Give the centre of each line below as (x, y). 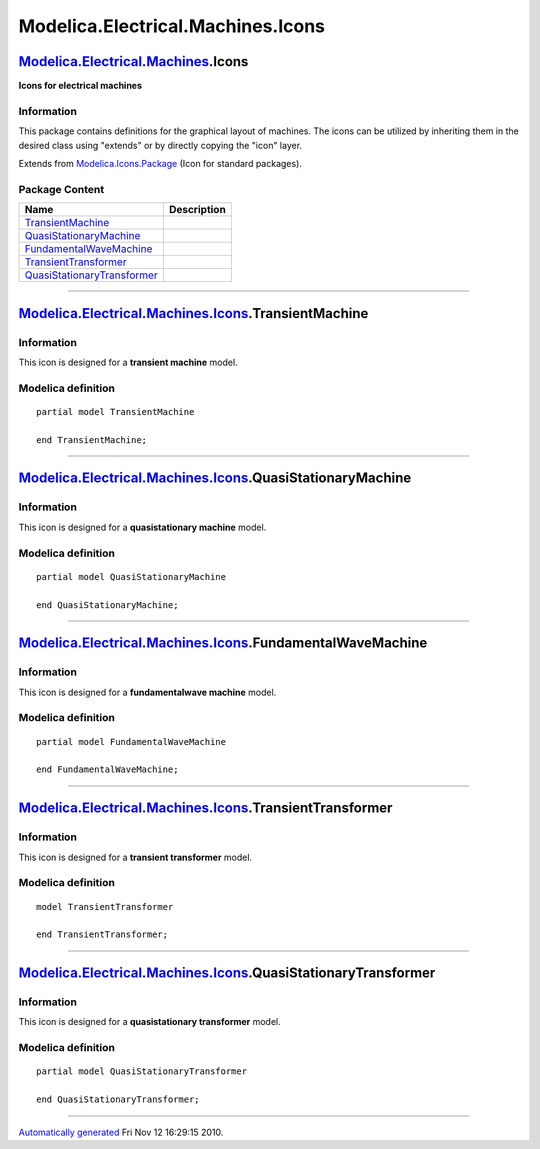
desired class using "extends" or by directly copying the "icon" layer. (160, 145)
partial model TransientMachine (115, 411)
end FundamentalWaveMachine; (107, 769)
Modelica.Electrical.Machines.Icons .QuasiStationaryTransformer (227, 973)
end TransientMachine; (92, 439)
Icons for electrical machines (80, 86)
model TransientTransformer (105, 906)
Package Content (61, 189)
